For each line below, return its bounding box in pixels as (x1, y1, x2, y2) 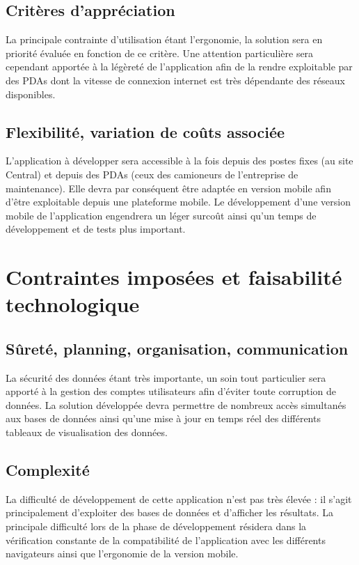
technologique (6, 290, 140, 318)
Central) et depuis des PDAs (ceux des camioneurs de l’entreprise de (6, 167, 298, 181)
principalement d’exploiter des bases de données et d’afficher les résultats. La (6, 505, 334, 520)
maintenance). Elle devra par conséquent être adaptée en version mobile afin (6, 180, 331, 195)
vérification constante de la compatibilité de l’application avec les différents (6, 532, 326, 547)
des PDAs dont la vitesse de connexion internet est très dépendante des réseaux (6, 72, 345, 87)
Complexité (6, 459, 90, 481)
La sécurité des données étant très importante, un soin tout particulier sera (6, 370, 326, 385)
